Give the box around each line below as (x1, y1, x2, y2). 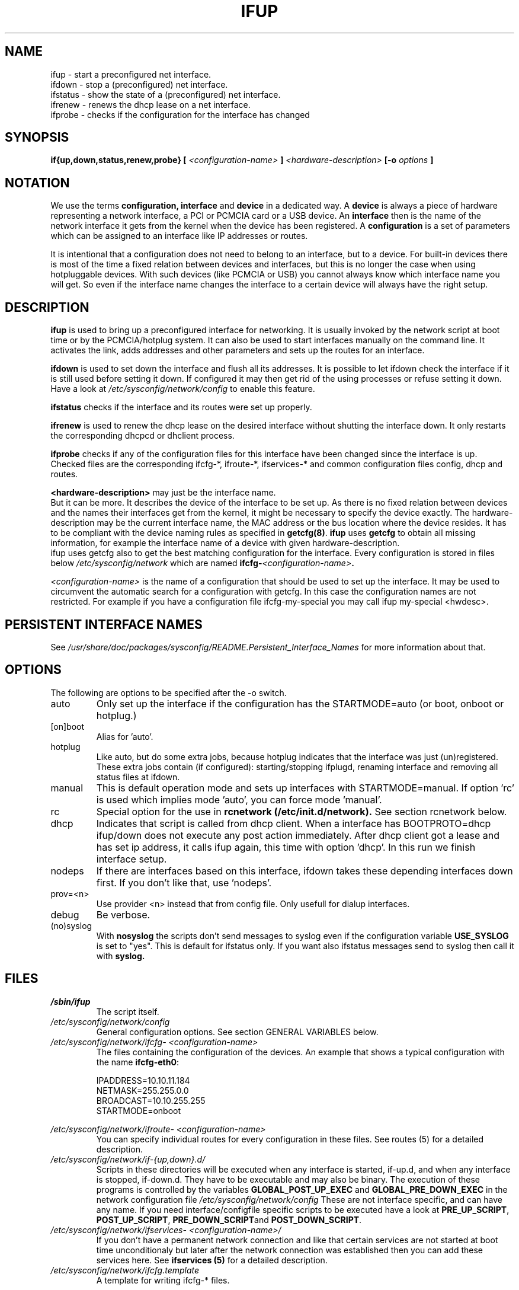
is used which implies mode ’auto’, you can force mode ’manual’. (96, 793, 382, 806)
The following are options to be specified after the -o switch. (50, 687, 287, 698)
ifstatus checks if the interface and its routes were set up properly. (50, 402, 312, 413)
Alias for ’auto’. (96, 731, 153, 742)
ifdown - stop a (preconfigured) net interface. (50, 79, 228, 90)
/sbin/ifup (50, 996, 91, 1007)
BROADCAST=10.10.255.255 (96, 1095, 206, 1106)
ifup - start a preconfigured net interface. (50, 69, 212, 79)
